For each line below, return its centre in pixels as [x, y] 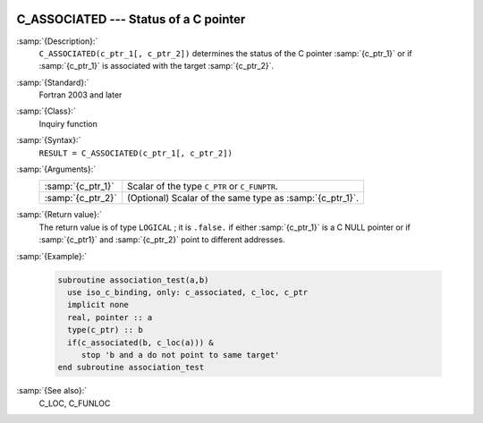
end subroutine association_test [131, 368]
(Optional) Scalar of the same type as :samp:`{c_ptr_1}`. [243, 199]
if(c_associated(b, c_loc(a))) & [140, 343]
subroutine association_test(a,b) [133, 280]
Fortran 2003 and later [80, 95]
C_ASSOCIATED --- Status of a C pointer [131, 19]
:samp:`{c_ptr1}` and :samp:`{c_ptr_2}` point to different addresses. [162, 240]
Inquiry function [68, 123]
